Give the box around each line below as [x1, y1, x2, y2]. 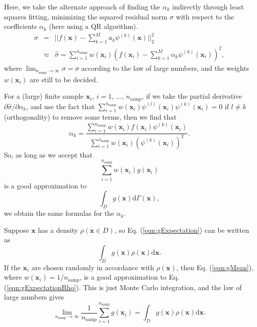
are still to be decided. [29, 74, 98, 84]
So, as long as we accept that [4, 149, 93, 160]
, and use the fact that [26, 101, 95, 111]
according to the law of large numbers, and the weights [81, 62, 249, 73]
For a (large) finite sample [4, 91, 84, 101]
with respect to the [176, 11, 234, 21]
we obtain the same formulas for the [4, 208, 115, 218]
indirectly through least [172, 1, 244, 11]
